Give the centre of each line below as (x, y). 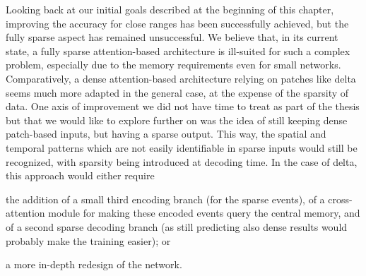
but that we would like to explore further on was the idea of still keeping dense (177, 120)
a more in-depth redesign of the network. (94, 264)
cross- (340, 199)
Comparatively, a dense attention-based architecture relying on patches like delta (181, 78)
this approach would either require (80, 175)
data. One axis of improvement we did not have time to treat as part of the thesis (183, 106)
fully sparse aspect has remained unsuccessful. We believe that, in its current (172, 37)
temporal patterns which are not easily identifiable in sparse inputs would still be (182, 147)
